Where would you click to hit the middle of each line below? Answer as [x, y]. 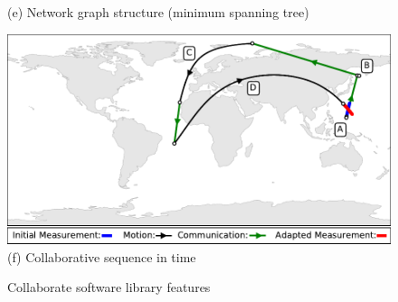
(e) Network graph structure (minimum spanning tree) [158, 12]
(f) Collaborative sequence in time [102, 256]
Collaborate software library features [109, 287]
